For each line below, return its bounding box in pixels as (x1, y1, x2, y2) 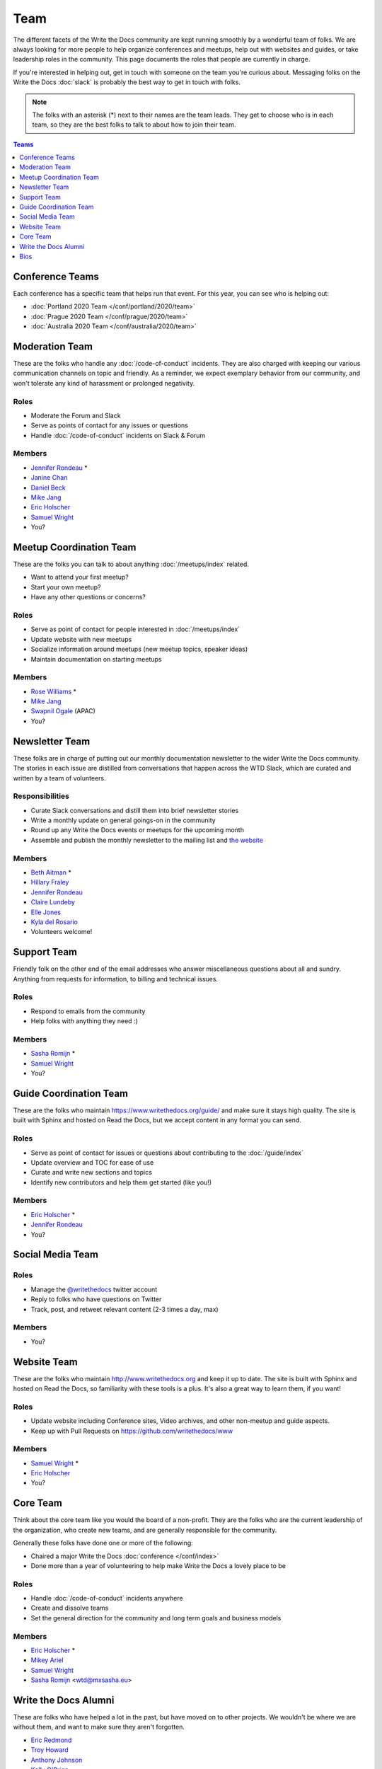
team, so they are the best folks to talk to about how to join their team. (32, 120, 236, 129)
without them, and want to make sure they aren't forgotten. (13, 1723, 185, 1731)
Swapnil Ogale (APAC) (30, 707, 95, 715)
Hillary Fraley (30, 878, 69, 887)
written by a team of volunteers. (13, 773, 106, 782)
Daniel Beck (30, 483, 66, 492)
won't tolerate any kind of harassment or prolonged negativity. (13, 379, 195, 387)
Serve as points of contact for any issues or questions (30, 421, 189, 430)
